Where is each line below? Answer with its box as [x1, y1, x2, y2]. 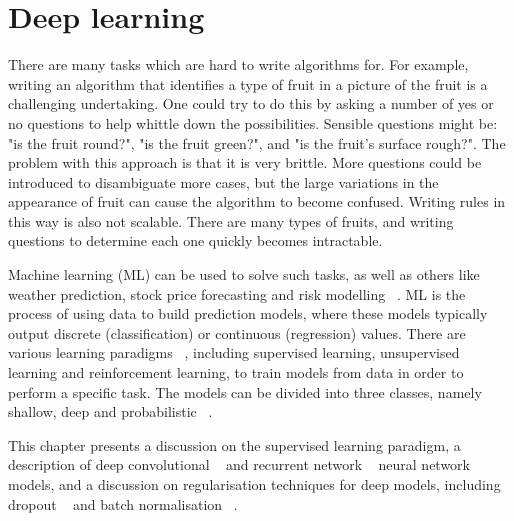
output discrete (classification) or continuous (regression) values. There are [8, 322, 466, 343]
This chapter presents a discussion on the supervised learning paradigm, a [8, 434, 461, 455]
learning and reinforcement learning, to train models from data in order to [8, 362, 464, 383]
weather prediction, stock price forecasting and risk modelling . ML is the [8, 283, 466, 304]
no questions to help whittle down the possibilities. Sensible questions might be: [8, 112, 498, 133]
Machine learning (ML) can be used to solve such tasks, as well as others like [8, 264, 480, 285]
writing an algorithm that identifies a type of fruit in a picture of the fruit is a [8, 73, 488, 94]
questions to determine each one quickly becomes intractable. [8, 230, 383, 251]
